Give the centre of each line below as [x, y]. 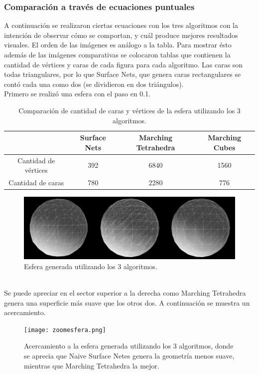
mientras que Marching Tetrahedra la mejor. [92, 365]
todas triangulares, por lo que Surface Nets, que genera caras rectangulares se [123, 74]
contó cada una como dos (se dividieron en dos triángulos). [94, 84]
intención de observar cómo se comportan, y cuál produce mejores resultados [121, 35]
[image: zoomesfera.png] [65, 330]
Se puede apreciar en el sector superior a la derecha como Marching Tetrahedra [125, 292]
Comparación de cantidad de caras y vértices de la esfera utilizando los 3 [129, 110]
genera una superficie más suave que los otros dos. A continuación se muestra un [127, 302]
